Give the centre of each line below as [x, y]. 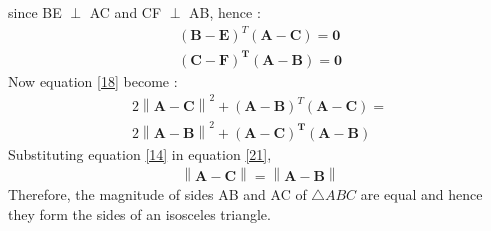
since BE [35, 12]
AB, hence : [225, 12]
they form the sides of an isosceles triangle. [139, 214]
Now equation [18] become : [93, 80]
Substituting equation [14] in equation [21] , [140, 153]
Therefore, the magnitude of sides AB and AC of [157, 194]
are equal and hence [421, 194]
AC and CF [125, 12]
